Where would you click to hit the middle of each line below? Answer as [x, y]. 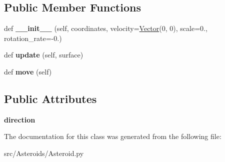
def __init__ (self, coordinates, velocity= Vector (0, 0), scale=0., [106, 28]
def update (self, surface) [44, 55]
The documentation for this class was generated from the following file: [113, 136]
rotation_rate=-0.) [33, 38]
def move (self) [28, 71]
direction [20, 119]
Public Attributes [50, 98]
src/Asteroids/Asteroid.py [44, 153]
